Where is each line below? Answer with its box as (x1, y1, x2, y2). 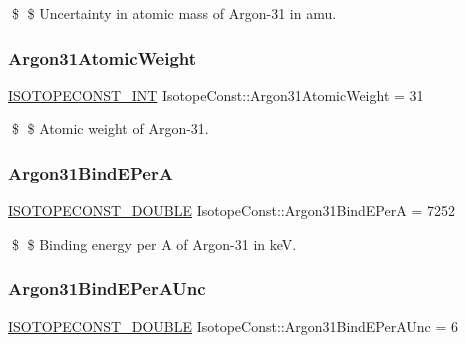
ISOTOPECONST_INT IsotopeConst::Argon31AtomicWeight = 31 (8, 84, 424, 105)
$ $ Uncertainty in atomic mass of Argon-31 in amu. (11, 3, 337, 23)
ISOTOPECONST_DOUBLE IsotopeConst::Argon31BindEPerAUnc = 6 (8, 315, 459, 336)
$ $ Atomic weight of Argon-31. (11, 118, 209, 139)
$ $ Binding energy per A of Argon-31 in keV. (11, 233, 297, 254)
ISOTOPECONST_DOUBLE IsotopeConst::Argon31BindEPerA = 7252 (8, 200, 455, 221)
